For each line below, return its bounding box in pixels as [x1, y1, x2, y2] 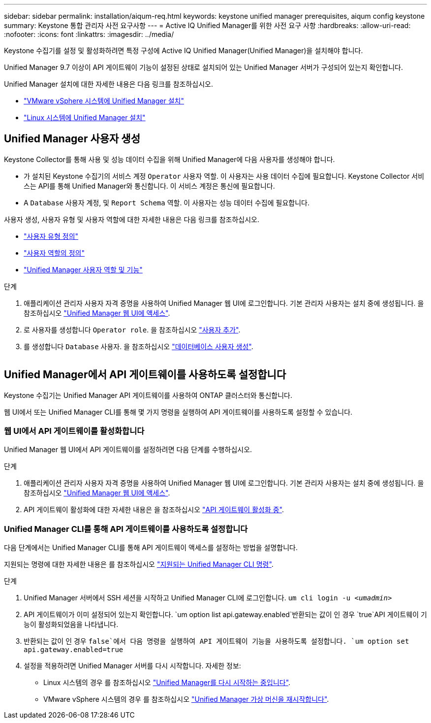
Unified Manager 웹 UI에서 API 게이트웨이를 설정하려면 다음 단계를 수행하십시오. [4, 445, 252, 454]
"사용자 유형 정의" [24, 231, 79, 240]
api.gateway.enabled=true [24, 646, 123, 654]
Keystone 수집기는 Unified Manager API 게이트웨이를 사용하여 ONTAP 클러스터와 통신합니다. [4, 391, 292, 399]
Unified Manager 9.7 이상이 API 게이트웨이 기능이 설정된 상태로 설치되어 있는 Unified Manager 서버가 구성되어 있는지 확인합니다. [4, 63, 403, 71]
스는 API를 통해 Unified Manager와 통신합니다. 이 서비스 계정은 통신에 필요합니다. [24, 181, 275, 190]
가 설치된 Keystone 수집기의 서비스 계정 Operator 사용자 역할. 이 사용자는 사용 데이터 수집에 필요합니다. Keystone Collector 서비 [24, 171, 425, 180]
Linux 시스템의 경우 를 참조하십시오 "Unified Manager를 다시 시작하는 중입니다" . [43, 678, 291, 687]
